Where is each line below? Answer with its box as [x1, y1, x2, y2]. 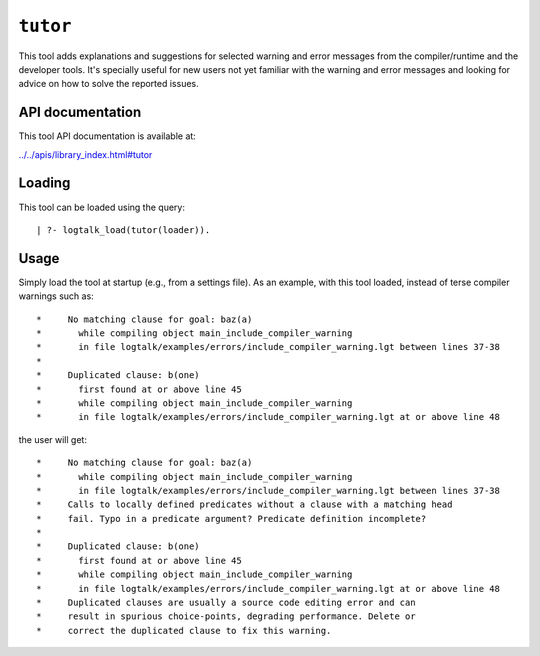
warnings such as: [18, 290, 94, 302]
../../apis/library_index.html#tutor [18, 148, 153, 160]
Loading [18, 175, 71, 192]
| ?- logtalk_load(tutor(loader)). [36, 224, 211, 235]
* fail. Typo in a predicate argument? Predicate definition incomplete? [36, 513, 427, 524]
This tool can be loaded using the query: [18, 201, 185, 213]
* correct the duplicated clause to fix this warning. [36, 625, 332, 636]
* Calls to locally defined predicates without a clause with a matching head [36, 499, 453, 510]
